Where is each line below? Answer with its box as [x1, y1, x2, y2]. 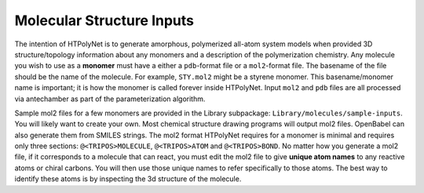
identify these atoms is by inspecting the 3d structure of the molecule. [14, 174, 242, 184]
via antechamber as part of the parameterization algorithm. [14, 94, 206, 104]
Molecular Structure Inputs [14, 12, 195, 29]
